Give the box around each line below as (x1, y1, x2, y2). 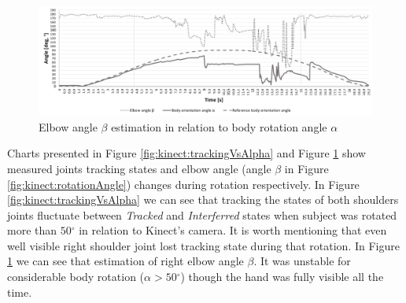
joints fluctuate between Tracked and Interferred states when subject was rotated (7, 206, 397, 223)
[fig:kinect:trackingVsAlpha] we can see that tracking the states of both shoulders (7, 191, 399, 208)
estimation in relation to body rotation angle (111, 118, 327, 135)
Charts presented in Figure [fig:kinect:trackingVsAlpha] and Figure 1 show (7, 145, 366, 161)
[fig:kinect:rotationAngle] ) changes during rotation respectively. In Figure (7, 176, 360, 192)
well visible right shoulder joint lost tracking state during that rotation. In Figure (7, 237, 400, 253)
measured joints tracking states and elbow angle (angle (7, 160, 271, 176)
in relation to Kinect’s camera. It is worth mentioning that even (79, 222, 387, 238)
